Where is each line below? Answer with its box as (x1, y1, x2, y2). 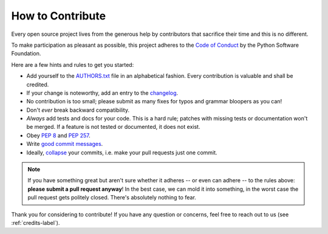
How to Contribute (11, 9, 106, 22)
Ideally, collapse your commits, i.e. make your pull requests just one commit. (26, 149, 218, 156)
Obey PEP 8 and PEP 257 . (26, 131, 91, 139)
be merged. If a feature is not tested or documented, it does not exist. (26, 123, 200, 131)
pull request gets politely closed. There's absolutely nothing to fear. (27, 194, 197, 201)
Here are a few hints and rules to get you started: (11, 61, 134, 68)
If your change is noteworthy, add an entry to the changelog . (26, 89, 179, 97)
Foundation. (11, 50, 41, 57)
